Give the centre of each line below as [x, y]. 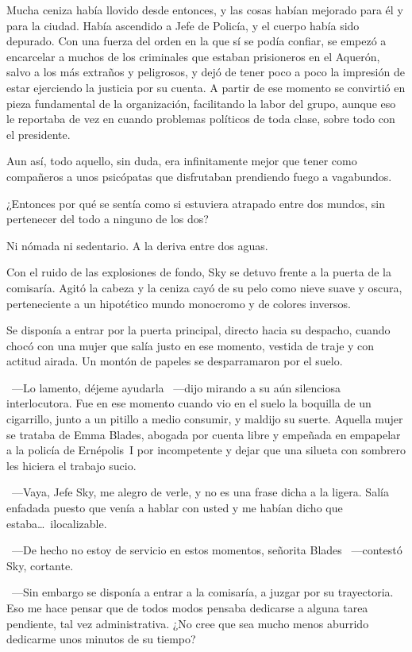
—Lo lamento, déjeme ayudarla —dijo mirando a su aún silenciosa [176, 387]
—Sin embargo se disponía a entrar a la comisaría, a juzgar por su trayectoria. [202, 592]
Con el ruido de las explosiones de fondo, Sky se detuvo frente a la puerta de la [199, 272]
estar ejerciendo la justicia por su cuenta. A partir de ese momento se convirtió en [206, 87]
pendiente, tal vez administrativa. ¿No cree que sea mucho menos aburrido [188, 623]
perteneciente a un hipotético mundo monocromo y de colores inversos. [179, 303]
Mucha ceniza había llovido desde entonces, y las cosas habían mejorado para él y [205, 10]
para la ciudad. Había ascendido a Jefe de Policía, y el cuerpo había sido [183, 25]
